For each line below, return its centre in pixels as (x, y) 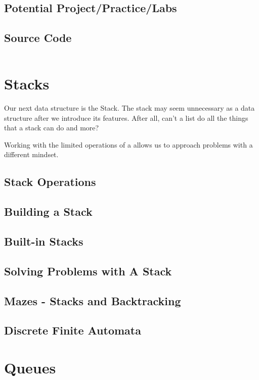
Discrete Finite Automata (73, 330)
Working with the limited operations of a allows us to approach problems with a (128, 144)
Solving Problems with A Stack (88, 271)
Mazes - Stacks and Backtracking (93, 300)
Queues (30, 367)
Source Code (38, 38)
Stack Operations (50, 182)
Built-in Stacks (44, 241)
